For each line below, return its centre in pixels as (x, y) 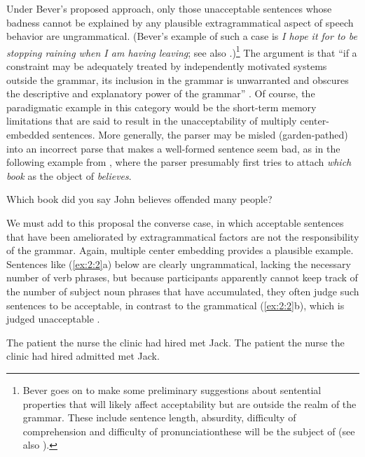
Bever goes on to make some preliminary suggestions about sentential (172, 389)
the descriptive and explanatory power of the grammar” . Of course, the (161, 93)
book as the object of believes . (69, 175)
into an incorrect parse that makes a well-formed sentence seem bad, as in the (173, 148)
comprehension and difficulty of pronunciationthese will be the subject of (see (189, 431)
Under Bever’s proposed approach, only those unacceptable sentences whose (169, 8)
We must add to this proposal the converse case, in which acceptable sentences (175, 222)
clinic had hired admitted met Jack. (83, 356)
